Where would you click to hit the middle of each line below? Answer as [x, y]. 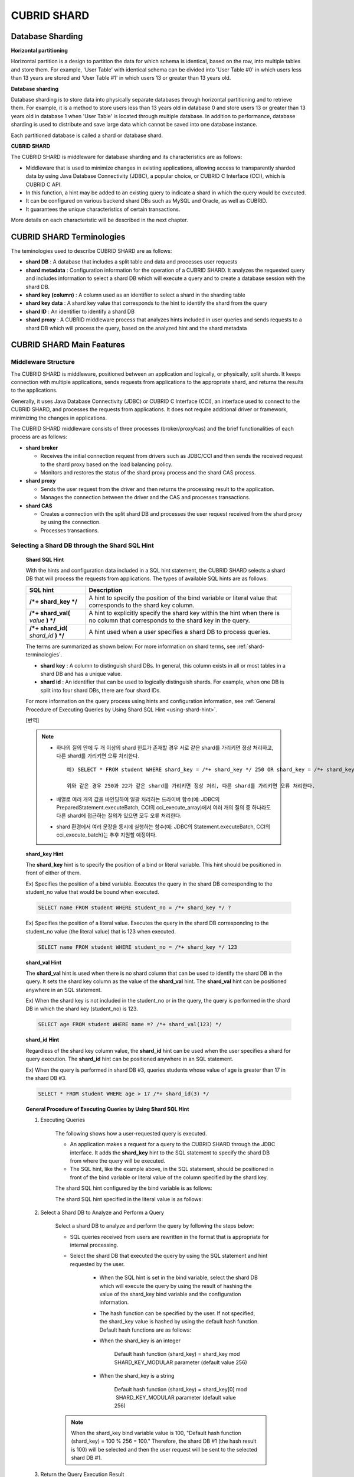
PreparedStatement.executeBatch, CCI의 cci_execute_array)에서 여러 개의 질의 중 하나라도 [164, 808]
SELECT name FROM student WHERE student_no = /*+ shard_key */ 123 [138, 947]
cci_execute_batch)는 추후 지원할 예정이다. [106, 835]
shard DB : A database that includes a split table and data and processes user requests [132, 262]
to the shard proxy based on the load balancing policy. [106, 464]
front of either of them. [53, 873]
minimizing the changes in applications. [59, 418]
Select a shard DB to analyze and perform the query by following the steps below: [155, 1226]
